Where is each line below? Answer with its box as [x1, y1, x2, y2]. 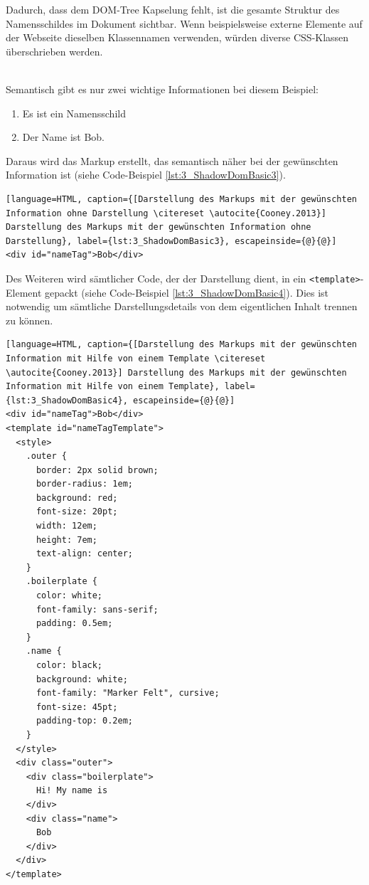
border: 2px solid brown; [36, 465, 159, 475]
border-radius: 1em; [36, 479, 133, 489]
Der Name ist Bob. [22, 129, 105, 144]
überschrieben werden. [6, 43, 103, 58]
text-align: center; [36, 549, 133, 559]
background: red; [36, 492, 118, 503]
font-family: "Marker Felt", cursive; [36, 688, 220, 699]
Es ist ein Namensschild [22, 105, 126, 120]
